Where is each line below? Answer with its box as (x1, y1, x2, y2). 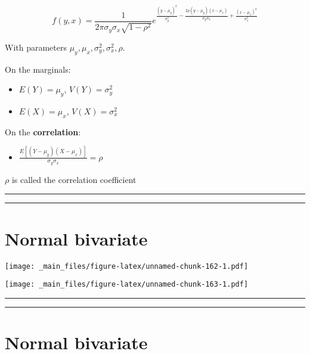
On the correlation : (5, 125, 81, 138)
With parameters (5, 41, 67, 53)
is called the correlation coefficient (11, 173, 137, 185)
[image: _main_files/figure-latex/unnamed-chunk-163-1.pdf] (5, 280, 249, 289)
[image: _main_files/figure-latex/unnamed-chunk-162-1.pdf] (5, 262, 249, 271)
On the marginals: (5, 63, 71, 75)
